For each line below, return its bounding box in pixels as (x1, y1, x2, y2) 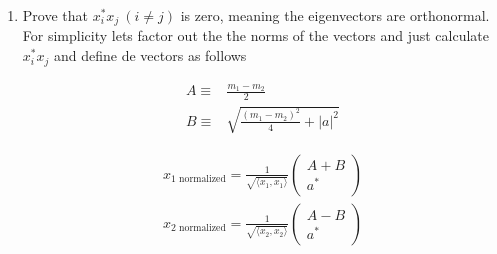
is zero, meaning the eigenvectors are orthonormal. (180, 5, 490, 25)
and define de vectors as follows (54, 45, 247, 66)
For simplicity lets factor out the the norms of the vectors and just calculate (22, 25, 490, 46)
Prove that (22, 5, 88, 25)
